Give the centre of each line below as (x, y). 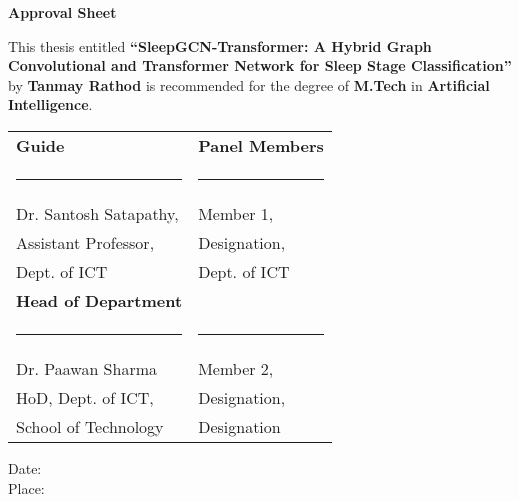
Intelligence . (50, 104)
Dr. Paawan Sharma (86, 368)
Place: (26, 487)
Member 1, (236, 213)
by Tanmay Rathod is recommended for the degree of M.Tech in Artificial (249, 84)
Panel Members (261, 145)
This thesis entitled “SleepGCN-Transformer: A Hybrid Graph (220, 45)
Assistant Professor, (85, 242)
